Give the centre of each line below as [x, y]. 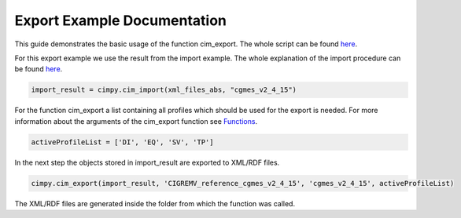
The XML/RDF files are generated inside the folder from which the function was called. [155, 203]
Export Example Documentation [121, 20]
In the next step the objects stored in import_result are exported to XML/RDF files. [147, 162]
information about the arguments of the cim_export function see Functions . [136, 121]
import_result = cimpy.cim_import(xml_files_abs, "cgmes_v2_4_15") [164, 90]
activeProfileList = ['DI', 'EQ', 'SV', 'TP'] [122, 142]
